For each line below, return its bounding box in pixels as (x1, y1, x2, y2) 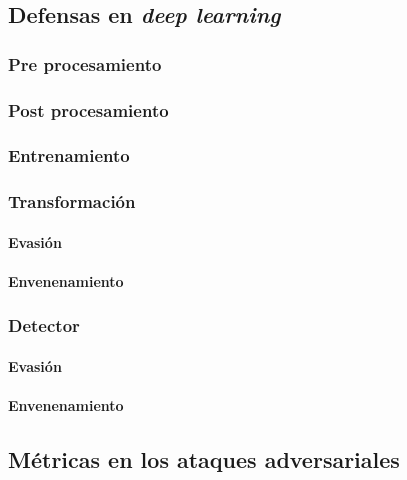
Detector (8, 313, 80, 338)
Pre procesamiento (8, 51, 162, 76)
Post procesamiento (8, 97, 169, 122)
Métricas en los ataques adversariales (8, 444, 400, 475)
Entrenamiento (8, 143, 130, 168)
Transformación (8, 189, 136, 214)
